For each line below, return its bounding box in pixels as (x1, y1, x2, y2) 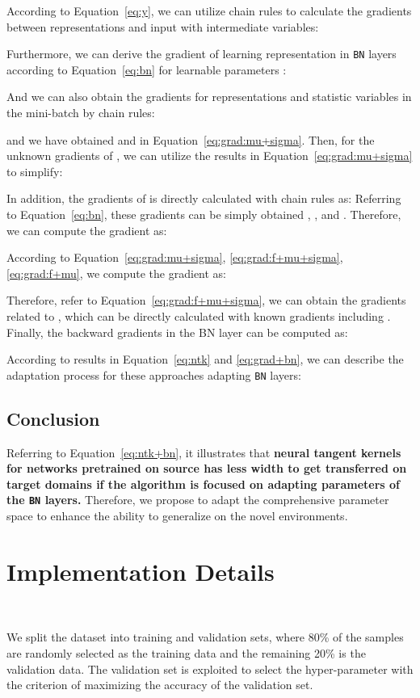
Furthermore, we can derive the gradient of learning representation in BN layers (6, 45, 397, 62)
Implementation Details (6, 554, 275, 587)
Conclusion (6, 406, 100, 431)
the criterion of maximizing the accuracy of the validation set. (6, 676, 313, 693)
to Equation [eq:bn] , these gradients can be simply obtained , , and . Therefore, (6, 206, 401, 222)
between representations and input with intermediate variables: (6, 18, 319, 35)
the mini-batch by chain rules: (6, 104, 155, 121)
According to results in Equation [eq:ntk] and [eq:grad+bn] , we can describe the (6, 351, 404, 368)
